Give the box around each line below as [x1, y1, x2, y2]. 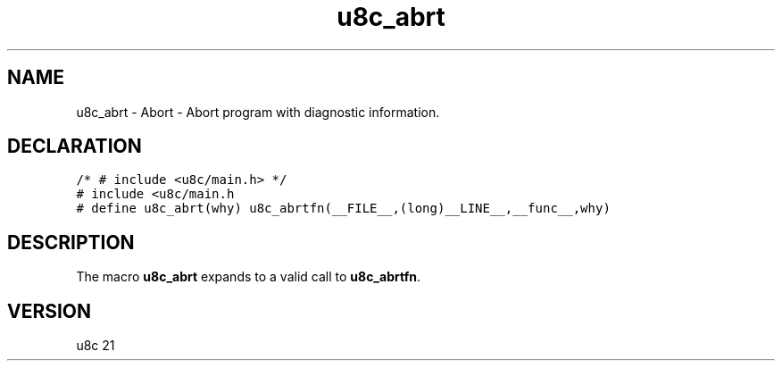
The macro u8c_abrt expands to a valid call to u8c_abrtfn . [76, 269, 420, 285]
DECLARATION [7, 135, 142, 158]
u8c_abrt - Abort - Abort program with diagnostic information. [76, 104, 440, 120]
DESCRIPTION [7, 230, 135, 254]
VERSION [7, 299, 92, 322]
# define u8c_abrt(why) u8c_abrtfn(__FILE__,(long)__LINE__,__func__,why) [76, 201, 611, 216]
